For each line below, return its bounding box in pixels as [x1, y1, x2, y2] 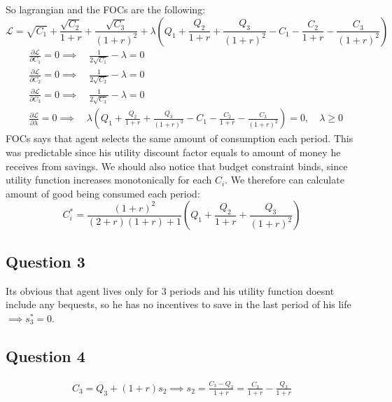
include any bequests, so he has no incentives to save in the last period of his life [6, 297, 351, 312]
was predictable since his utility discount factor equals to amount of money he [6, 144, 341, 159]
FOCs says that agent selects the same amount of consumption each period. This [6, 131, 353, 146]
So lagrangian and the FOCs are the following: [6, 2, 206, 16]
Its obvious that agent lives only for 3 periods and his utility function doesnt [6, 283, 335, 298]
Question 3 [6, 250, 85, 272]
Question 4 [6, 345, 85, 366]
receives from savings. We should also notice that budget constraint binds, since [6, 158, 348, 173]
